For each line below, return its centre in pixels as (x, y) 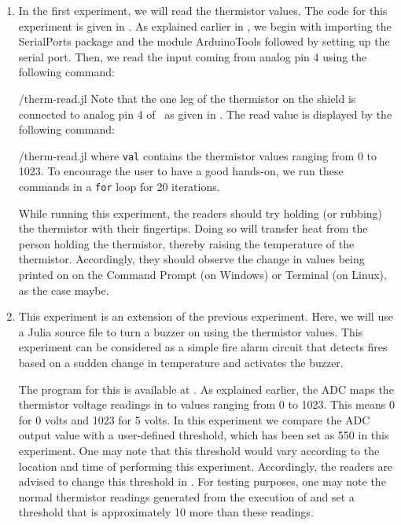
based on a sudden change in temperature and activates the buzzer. (181, 362)
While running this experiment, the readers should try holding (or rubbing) (200, 213)
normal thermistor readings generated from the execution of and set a (186, 496)
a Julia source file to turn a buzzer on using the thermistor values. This (191, 331)
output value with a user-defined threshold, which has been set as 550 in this (204, 435)
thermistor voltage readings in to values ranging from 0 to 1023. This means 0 (206, 404)
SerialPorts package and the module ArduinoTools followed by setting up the (204, 41)
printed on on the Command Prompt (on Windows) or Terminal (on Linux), (202, 275)
